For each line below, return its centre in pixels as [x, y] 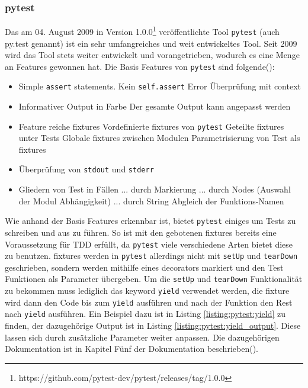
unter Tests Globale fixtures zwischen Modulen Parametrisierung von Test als [159, 138]
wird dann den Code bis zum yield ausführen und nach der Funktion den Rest [149, 302]
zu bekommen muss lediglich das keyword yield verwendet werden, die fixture [147, 291]
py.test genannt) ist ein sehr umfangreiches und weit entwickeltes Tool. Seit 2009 [151, 43]
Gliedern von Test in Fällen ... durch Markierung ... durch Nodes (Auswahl [155, 189]
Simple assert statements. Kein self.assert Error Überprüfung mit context [160, 86]
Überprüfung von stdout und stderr [86, 169]
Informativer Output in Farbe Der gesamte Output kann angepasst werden [155, 106]
